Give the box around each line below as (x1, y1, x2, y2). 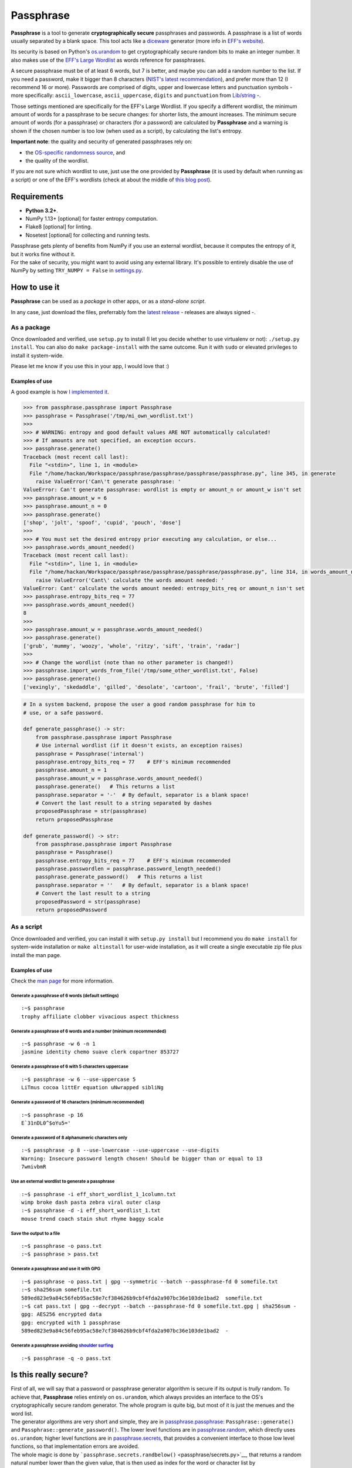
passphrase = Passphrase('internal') (35, 750, 144, 757)
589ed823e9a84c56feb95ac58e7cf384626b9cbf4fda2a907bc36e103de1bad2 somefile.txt (21, 1295, 263, 1301)
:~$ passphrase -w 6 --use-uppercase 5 (21, 1076, 136, 1083)
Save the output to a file (11, 1230, 60, 1236)
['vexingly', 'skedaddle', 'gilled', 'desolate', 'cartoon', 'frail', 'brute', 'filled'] (23, 684, 290, 690)
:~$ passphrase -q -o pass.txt (21, 1355, 111, 1362)
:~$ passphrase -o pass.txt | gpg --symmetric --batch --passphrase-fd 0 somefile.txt (21, 1278, 278, 1285)
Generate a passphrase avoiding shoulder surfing (11, 1342, 114, 1348)
